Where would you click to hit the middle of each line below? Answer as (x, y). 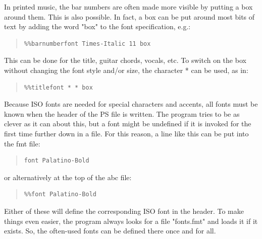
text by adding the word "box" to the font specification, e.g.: (97, 26)
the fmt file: (22, 143)
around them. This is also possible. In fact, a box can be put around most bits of (129, 16)
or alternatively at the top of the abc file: (68, 177)
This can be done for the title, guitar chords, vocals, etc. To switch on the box (125, 60)
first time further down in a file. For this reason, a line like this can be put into (126, 133)
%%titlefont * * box (58, 87)
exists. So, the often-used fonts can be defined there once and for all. (110, 231)
